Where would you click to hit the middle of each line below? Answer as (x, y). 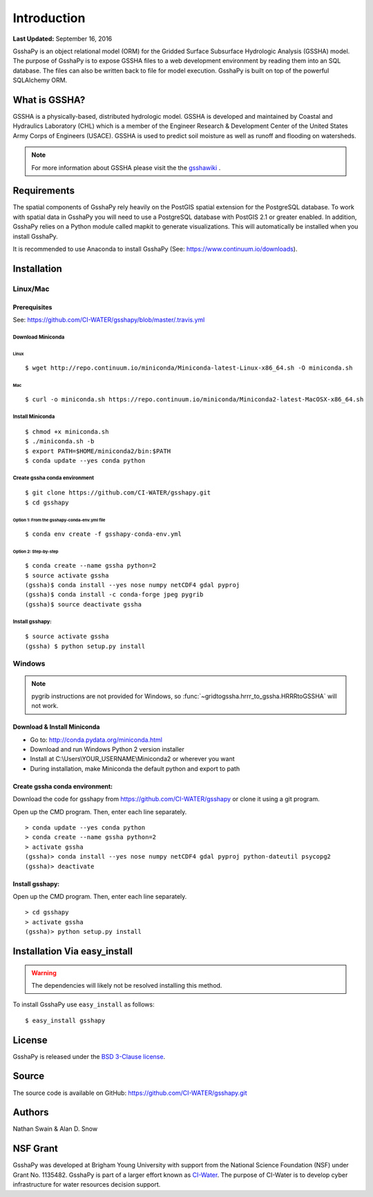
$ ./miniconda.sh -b (60, 441)
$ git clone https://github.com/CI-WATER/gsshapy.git (118, 493)
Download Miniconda (39, 337)
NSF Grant (36, 1149)
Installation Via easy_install (73, 951)
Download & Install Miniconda (56, 727)
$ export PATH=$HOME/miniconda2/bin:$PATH (98, 451)
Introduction (49, 18)
